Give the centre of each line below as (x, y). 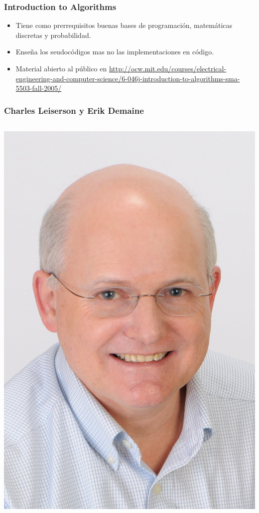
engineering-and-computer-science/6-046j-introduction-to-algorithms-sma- (128, 78)
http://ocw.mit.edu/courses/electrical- (168, 68)
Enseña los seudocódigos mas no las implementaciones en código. (115, 52)
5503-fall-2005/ (39, 88)
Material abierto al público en (61, 68)
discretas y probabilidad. (53, 35)
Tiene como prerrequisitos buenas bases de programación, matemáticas (124, 25)
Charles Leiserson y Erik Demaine (74, 110)
